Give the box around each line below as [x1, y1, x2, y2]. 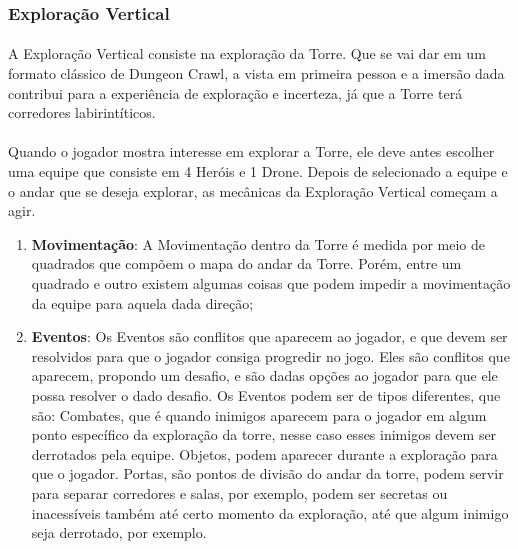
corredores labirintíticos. [8, 102, 156, 123]
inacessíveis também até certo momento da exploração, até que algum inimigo [31, 502, 509, 523]
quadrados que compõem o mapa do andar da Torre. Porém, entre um [31, 253, 462, 274]
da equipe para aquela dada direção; [31, 292, 254, 313]
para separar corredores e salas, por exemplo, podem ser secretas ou [31, 482, 448, 503]
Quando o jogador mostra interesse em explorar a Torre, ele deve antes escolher [8, 141, 495, 162]
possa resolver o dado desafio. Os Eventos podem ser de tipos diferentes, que [31, 384, 501, 405]
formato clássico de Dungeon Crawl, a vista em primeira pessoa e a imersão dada [8, 63, 505, 84]
